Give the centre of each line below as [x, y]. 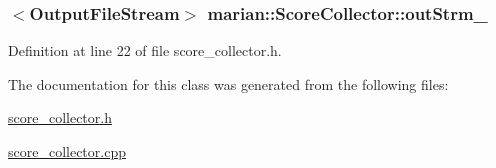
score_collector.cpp [67, 151]
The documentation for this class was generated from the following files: [228, 83]
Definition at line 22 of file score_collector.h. [145, 50]
